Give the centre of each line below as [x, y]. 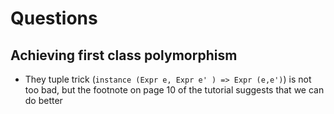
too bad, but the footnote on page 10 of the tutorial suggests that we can [174, 90]
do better [43, 100]
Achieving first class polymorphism [124, 55]
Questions [54, 18]
